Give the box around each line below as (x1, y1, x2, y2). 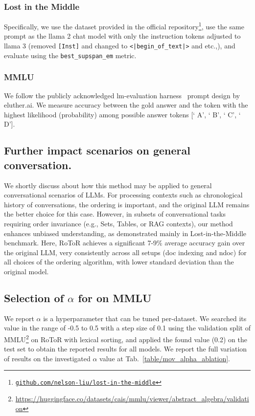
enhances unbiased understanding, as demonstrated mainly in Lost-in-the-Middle (4, 228, 247, 238)
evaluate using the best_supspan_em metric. (4, 50, 137, 60)
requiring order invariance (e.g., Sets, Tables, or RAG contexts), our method (4, 218, 233, 228)
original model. (4, 266, 49, 276)
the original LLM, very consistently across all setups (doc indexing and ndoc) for (4, 247, 247, 257)
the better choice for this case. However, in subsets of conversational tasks (4, 209, 226, 219)
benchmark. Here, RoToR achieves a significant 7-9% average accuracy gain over (4, 238, 245, 248)
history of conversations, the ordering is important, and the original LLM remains (4, 199, 250, 209)
